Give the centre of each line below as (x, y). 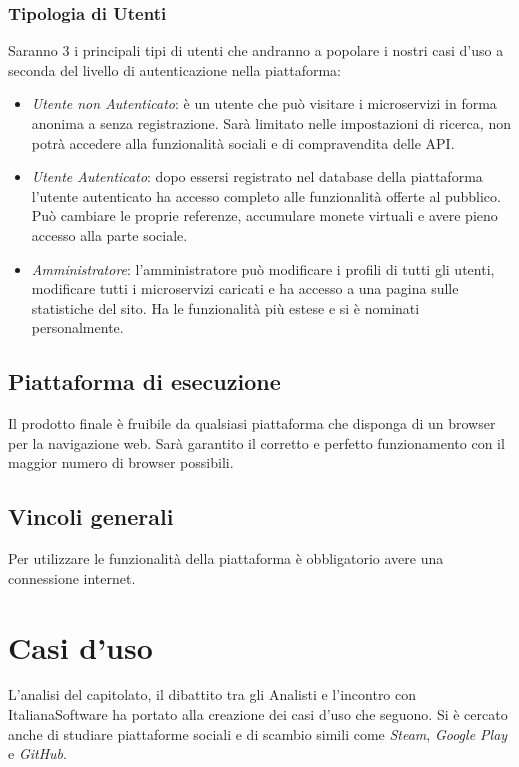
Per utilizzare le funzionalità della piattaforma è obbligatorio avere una (226, 558)
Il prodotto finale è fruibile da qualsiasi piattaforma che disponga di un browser (252, 423)
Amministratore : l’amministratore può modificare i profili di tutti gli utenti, (263, 268)
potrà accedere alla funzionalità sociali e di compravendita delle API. (243, 142)
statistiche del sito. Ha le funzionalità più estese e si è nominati (225, 307)
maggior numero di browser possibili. (121, 462)
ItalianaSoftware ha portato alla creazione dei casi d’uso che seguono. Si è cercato (258, 714)
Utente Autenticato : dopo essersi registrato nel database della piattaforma (257, 176)
